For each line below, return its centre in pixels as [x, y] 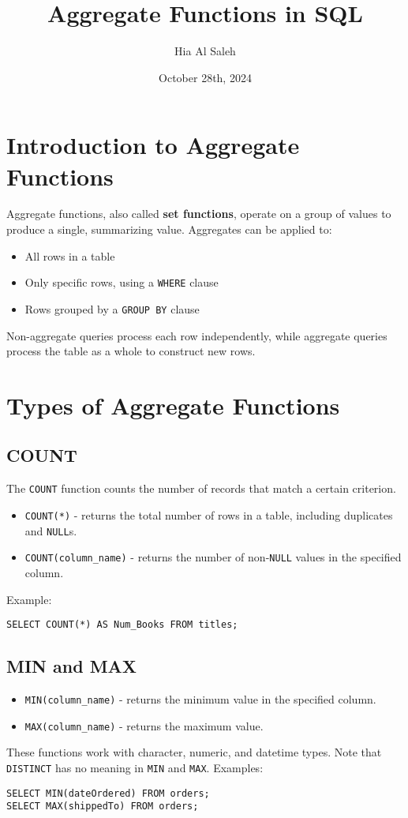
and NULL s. [51, 530]
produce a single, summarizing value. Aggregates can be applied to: [169, 229]
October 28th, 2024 [205, 77]
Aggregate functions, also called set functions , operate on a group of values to [199, 214]
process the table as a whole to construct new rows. [131, 351]
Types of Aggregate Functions [173, 405]
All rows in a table [70, 255]
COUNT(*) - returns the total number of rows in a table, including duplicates [209, 514]
